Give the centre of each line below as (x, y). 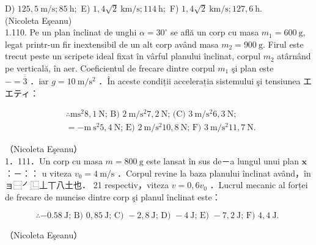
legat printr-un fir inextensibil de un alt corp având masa (112, 44)
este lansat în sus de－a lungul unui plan (222, 161)
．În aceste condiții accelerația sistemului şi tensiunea (200, 81)
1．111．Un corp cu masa (54, 161)
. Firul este (283, 44)
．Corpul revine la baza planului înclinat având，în (214, 173)
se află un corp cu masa (215, 32)
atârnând (294, 56)
